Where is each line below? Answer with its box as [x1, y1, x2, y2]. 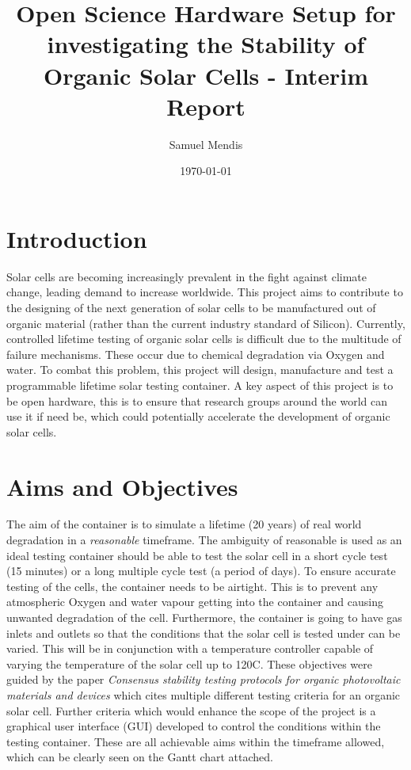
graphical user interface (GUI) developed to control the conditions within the [6, 718, 381, 734]
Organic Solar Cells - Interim [44, 59, 368, 91]
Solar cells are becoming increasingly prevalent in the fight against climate [6, 268, 367, 284]
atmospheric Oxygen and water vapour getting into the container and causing [6, 593, 383, 610]
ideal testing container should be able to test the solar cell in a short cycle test [6, 547, 388, 563]
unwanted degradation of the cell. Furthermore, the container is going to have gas [6, 609, 402, 626]
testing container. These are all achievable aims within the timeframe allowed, [6, 733, 385, 749]
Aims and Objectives [6, 470, 238, 502]
